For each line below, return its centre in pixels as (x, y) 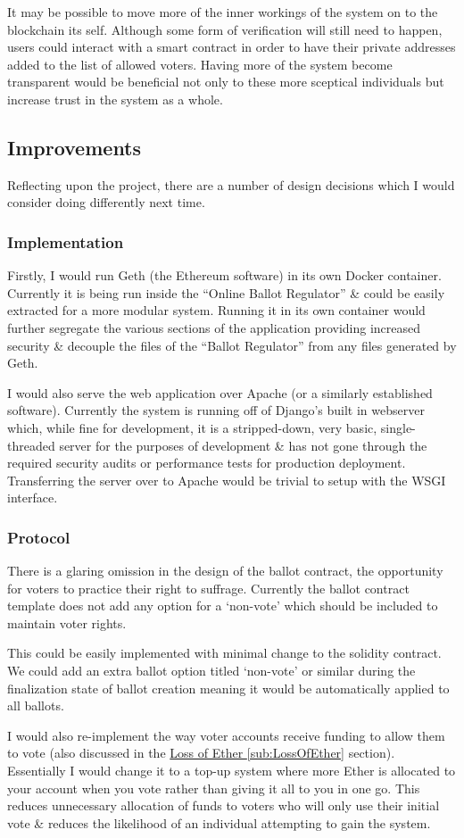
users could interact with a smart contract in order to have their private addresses (232, 47)
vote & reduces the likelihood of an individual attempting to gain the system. (219, 822)
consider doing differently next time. (106, 202)
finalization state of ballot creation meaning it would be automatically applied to (228, 688)
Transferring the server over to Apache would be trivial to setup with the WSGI (227, 480)
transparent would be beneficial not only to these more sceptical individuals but (226, 82)
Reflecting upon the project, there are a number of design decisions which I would (231, 184)
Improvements (75, 147)
